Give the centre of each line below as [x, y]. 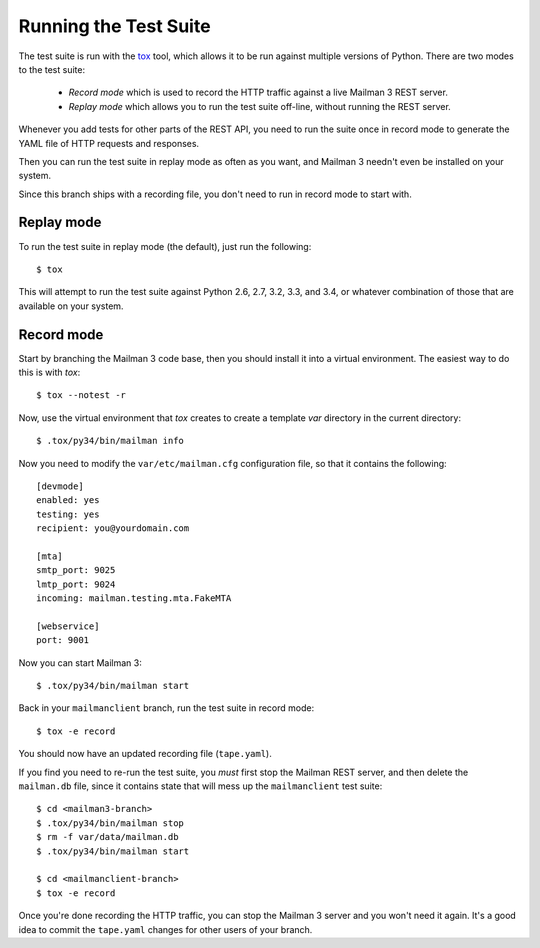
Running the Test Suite [114, 26]
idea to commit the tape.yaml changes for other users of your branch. [165, 929]
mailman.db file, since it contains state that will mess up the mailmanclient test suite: [200, 786]
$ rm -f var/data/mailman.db [107, 837]
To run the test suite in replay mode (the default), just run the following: [165, 246]
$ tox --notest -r [81, 395]
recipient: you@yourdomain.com [113, 528]
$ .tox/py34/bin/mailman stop [110, 823]
